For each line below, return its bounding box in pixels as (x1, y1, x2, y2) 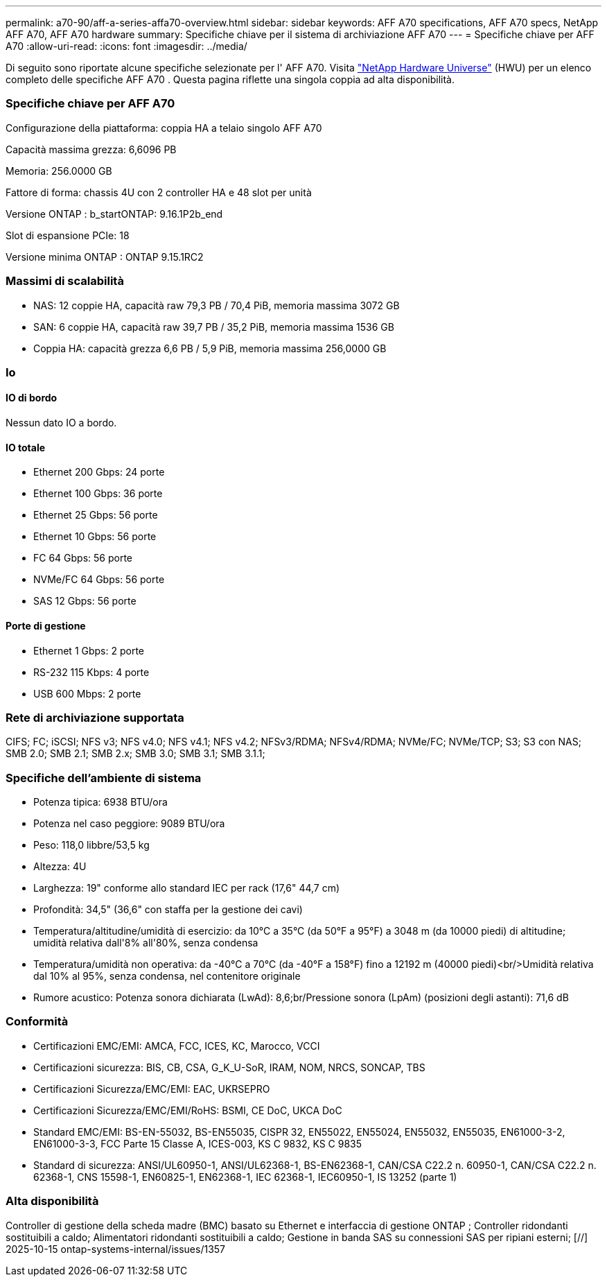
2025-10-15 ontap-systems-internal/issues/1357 (6, 1242, 226, 1255)
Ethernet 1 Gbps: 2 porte (33, 644, 144, 657)
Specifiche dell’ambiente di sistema (6, 770, 202, 785)
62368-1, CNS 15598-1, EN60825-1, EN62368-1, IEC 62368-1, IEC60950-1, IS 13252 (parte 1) (33, 1170, 457, 1183)
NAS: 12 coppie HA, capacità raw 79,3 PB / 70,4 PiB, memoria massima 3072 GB (33, 299, 400, 311)
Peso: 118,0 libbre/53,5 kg (33, 839, 150, 851)
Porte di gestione (6, 619, 86, 632)
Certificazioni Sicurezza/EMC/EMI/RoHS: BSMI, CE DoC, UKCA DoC (33, 1104, 342, 1116)
